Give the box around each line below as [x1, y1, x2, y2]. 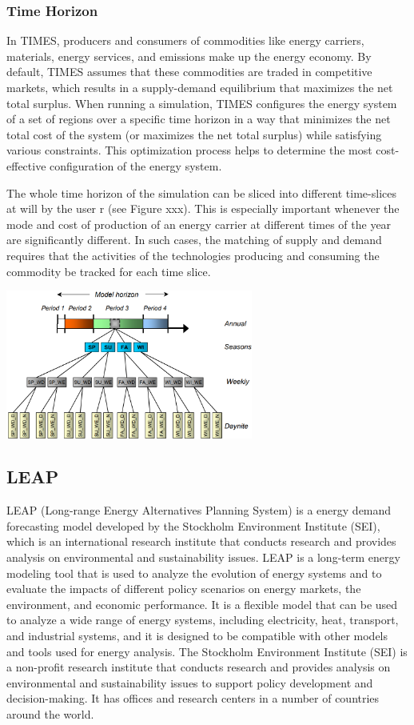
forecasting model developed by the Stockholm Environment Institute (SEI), [6, 517, 380, 534]
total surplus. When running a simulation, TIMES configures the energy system [6, 94, 397, 111]
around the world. [6, 706, 94, 723]
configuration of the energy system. [50, 157, 222, 174]
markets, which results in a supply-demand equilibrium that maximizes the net [6, 79, 393, 95]
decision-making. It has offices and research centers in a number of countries [6, 690, 380, 707]
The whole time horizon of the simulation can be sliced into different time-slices [6, 184, 396, 201]
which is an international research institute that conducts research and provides [6, 533, 396, 550]
